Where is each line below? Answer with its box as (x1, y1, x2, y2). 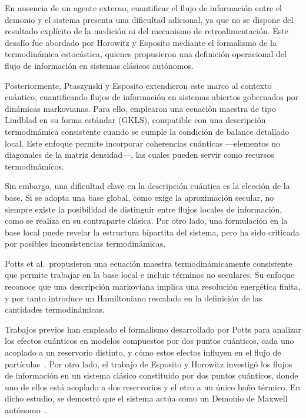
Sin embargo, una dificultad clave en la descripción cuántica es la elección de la (5, 180, 290, 192)
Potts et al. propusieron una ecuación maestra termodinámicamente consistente (5, 257, 292, 269)
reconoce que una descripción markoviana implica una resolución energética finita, (5, 280, 301, 293)
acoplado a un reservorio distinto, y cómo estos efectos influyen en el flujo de (5, 346, 281, 359)
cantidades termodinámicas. (5, 303, 105, 316)
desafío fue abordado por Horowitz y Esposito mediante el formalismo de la (5, 36, 277, 48)
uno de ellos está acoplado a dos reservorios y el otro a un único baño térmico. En (5, 380, 301, 393)
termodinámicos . (5, 160, 64, 172)
